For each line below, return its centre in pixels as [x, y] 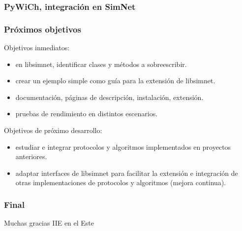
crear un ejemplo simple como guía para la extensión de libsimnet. [115, 81]
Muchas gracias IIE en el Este [49, 223]
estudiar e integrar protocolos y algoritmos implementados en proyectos [123, 147]
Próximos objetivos [43, 29]
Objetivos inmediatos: [37, 48]
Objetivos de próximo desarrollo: [53, 130]
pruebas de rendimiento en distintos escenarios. [87, 114]
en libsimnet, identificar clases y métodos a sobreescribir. [101, 64]
